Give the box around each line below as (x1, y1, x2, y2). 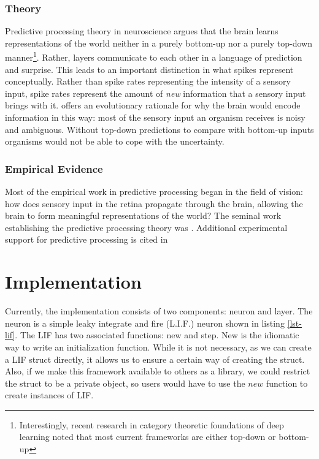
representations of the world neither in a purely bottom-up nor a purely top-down (5, 36, 312, 49)
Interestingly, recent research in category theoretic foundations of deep (19, 418, 284, 431)
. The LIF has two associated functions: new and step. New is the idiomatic (15, 328, 299, 341)
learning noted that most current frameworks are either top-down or (19, 430, 276, 443)
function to (266, 376, 308, 389)
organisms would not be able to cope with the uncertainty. (5, 135, 225, 148)
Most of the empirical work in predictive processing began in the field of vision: (5, 185, 303, 198)
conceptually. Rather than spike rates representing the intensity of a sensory (5, 75, 291, 88)
